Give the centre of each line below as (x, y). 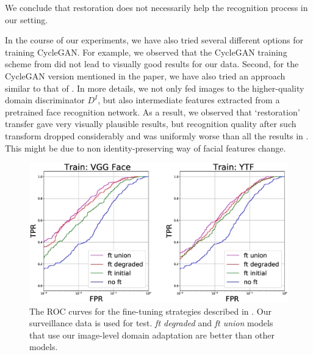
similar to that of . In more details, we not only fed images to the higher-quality (155, 88)
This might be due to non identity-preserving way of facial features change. (146, 148)
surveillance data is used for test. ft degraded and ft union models (151, 323)
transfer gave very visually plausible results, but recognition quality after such (151, 124)
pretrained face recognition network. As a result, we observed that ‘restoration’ (153, 112)
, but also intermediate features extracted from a (189, 100)
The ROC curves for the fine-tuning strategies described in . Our (150, 311)
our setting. (27, 19)
